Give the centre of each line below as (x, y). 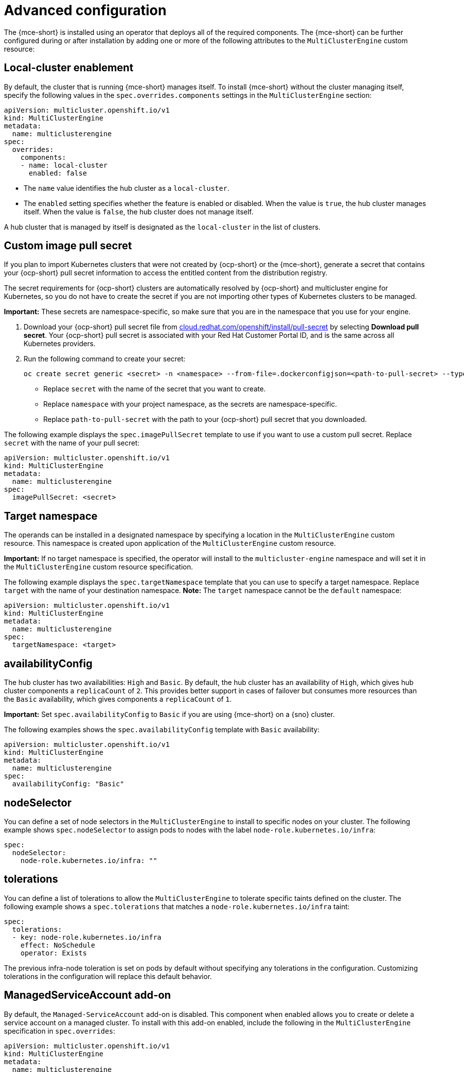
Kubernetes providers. (60, 344)
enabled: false (58, 173)
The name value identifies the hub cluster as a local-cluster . (127, 188)
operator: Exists (54, 953)
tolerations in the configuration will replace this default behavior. (108, 976)
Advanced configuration (85, 10)
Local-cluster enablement (69, 68)
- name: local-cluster (64, 165)
